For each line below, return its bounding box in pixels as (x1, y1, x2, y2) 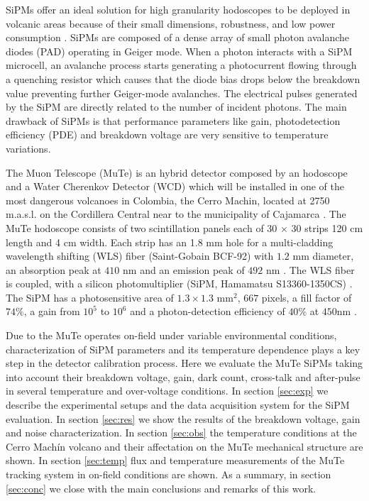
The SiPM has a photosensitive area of (6, 290, 174, 304)
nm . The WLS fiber (266, 262, 355, 277)
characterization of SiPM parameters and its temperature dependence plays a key (6, 341, 360, 356)
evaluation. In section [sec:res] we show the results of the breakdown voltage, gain (6, 411, 360, 426)
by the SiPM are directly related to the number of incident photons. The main (6, 99, 347, 114)
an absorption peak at (6, 262, 101, 277)
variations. (6, 141, 51, 155)
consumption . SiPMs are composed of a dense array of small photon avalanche (6, 30, 350, 45)
